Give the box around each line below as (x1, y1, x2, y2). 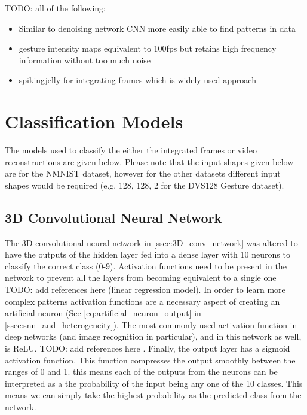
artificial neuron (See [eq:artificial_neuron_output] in (5, 307, 201, 319)
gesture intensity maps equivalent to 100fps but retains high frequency (19, 42, 277, 54)
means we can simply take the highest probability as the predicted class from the (5, 389, 302, 401)
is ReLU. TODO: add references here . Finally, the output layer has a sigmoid (5, 342, 290, 355)
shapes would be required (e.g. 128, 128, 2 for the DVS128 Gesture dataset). (5, 178, 284, 191)
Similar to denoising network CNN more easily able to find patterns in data (19, 22, 296, 34)
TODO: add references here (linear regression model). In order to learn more (5, 283, 285, 296)
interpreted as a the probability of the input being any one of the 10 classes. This (5, 377, 303, 389)
